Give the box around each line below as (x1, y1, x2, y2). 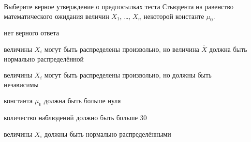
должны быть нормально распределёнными (44, 128, 171, 139)
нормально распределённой (4, 53, 84, 63)
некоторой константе (144, 11, 204, 21)
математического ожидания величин (4, 11, 109, 21)
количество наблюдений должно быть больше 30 (4, 112, 147, 123)
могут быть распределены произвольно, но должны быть (44, 70, 212, 80)
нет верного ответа (4, 28, 59, 38)
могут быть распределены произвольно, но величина (44, 44, 199, 54)
